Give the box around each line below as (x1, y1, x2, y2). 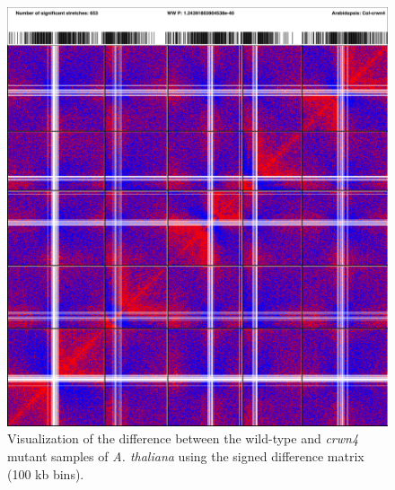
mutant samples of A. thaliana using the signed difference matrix (7, 447, 364, 466)
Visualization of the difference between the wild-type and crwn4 (7, 429, 359, 448)
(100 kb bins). (7, 464, 84, 483)
